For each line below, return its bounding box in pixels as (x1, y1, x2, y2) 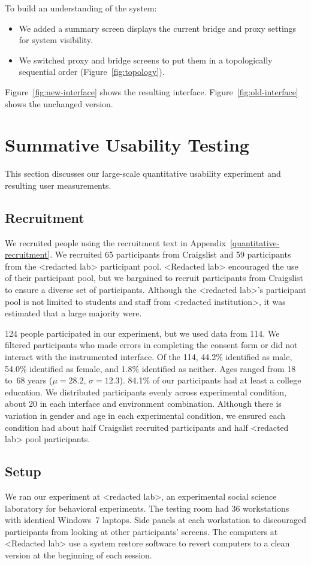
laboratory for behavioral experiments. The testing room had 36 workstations (5, 501, 289, 514)
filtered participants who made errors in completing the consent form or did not (5, 339, 298, 351)
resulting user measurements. (5, 179, 111, 191)
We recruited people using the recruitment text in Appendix (5, 236, 226, 249)
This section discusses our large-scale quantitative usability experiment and (5, 167, 281, 180)
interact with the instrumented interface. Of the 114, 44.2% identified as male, (5, 351, 292, 363)
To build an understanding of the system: (5, 2, 157, 14)
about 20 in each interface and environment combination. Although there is (5, 397, 282, 410)
